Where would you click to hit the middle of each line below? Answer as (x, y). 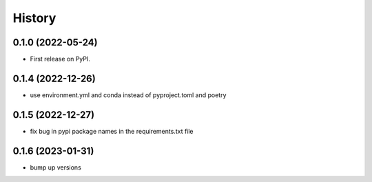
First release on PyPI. (60, 59)
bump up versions (56, 167)
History (34, 18)
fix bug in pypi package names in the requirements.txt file (112, 131)
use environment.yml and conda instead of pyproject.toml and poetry (128, 95)
